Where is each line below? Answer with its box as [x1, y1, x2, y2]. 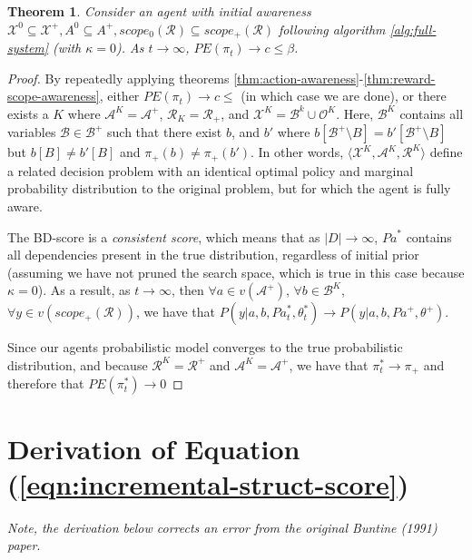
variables [7, 123, 56, 142]
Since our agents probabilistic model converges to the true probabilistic [7, 338, 403, 357]
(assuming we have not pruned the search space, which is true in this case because [7, 262, 465, 281]
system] [7, 38, 49, 57]
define [429, 142, 463, 162]
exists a [7, 103, 49, 123]
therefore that [7, 374, 84, 393]
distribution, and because [7, 355, 148, 374]
